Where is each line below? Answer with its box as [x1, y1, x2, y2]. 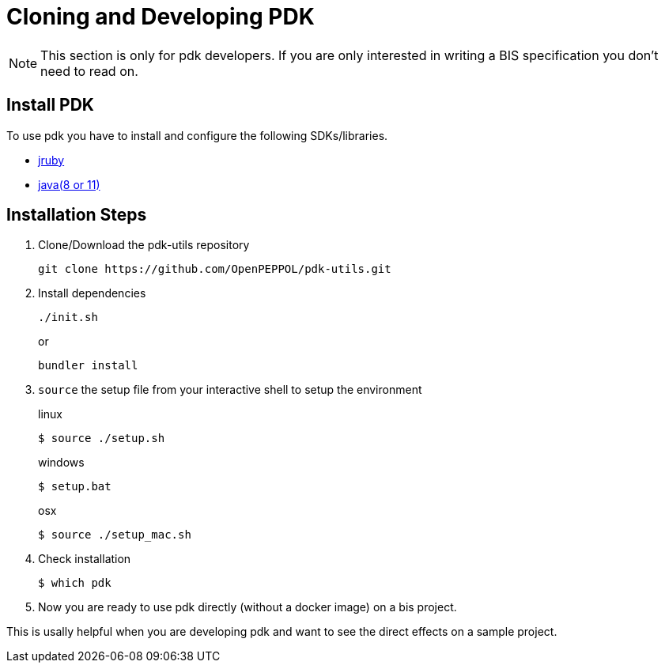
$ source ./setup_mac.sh [38, 528, 191, 542]
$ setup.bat [38, 480, 111, 493]
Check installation [38, 552, 131, 566]
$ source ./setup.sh [38, 432, 165, 445]
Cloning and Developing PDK [6, 3, 315, 30]
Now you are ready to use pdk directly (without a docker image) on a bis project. [38, 600, 457, 614]
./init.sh [38, 311, 98, 324]
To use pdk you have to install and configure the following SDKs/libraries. [6, 128, 388, 142]
